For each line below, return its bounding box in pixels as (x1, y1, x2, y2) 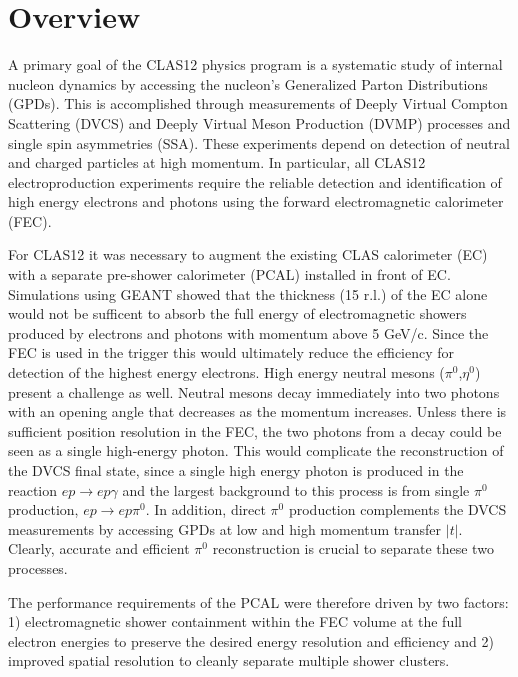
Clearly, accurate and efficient (8, 538, 190, 559)
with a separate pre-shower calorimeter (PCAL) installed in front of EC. (8, 264, 451, 285)
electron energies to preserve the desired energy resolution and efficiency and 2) (8, 630, 494, 651)
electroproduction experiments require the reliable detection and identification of (8, 171, 502, 192)
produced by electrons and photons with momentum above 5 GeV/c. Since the (8, 322, 489, 343)
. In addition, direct (145, 499, 266, 520)
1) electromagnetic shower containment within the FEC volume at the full (8, 611, 462, 632)
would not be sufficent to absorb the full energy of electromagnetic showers (8, 303, 467, 324)
